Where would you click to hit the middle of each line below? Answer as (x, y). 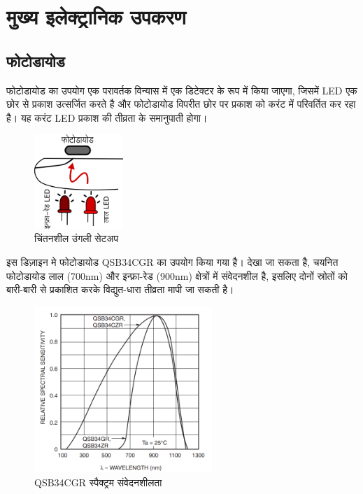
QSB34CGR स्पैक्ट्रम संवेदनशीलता (98, 482)
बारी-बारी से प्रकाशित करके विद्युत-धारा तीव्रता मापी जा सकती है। (120, 289)
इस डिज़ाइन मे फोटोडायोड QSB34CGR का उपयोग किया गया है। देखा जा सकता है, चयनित (172, 261)
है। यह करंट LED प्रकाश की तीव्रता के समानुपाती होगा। (107, 117)
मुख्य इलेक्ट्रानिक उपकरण (96, 16)
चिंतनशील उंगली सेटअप (77, 238)
